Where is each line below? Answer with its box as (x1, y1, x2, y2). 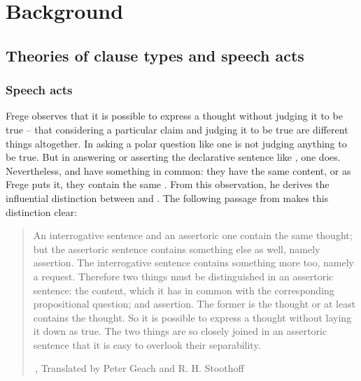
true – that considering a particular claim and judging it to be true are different (6, 122, 348, 136)
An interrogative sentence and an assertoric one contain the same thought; (33, 228, 353, 243)
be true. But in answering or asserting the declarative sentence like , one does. (6, 150, 341, 164)
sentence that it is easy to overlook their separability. (33, 337, 261, 352)
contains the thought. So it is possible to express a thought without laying (33, 310, 352, 324)
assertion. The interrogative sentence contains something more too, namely (33, 255, 355, 270)
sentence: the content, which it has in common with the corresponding (33, 282, 334, 297)
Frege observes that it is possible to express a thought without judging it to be (6, 108, 343, 123)
